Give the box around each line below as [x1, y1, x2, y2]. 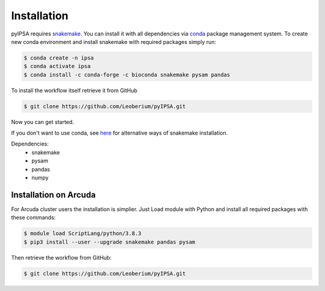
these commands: [11, 214, 56, 221]
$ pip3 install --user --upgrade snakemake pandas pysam [23, 238, 196, 245]
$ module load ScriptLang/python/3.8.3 [23, 230, 141, 237]
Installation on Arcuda [11, 189, 96, 200]
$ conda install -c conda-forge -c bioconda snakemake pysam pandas [23, 71, 231, 78]
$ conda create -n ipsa [23, 54, 94, 61]
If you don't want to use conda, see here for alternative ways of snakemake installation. [11, 129, 228, 136]
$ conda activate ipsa [23, 63, 91, 70]
